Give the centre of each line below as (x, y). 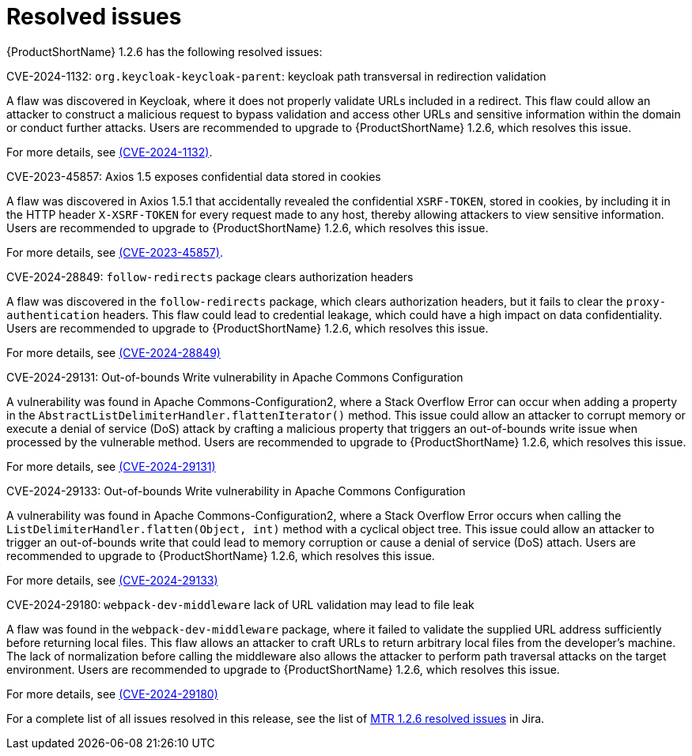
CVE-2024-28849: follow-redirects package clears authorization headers (210, 276)
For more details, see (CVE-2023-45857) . (115, 252)
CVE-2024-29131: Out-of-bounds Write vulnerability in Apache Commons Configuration (235, 377)
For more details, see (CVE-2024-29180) (112, 694)
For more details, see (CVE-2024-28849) (113, 352)
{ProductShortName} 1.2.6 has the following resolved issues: (164, 51)
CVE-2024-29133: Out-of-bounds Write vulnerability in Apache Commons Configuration (236, 491)
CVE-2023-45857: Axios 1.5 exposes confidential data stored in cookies (194, 176)
